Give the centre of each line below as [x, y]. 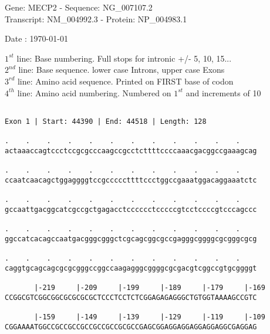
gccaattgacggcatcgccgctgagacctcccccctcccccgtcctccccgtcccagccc [131, 209]
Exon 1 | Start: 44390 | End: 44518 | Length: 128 [106, 121]
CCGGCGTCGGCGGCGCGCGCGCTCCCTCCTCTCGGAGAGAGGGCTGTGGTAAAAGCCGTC [131, 297]
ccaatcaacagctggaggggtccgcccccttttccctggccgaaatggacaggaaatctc [131, 180]
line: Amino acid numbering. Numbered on [94, 92]
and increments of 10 [223, 92]
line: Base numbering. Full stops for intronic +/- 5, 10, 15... [124, 58]
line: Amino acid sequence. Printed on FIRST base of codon [125, 81]
